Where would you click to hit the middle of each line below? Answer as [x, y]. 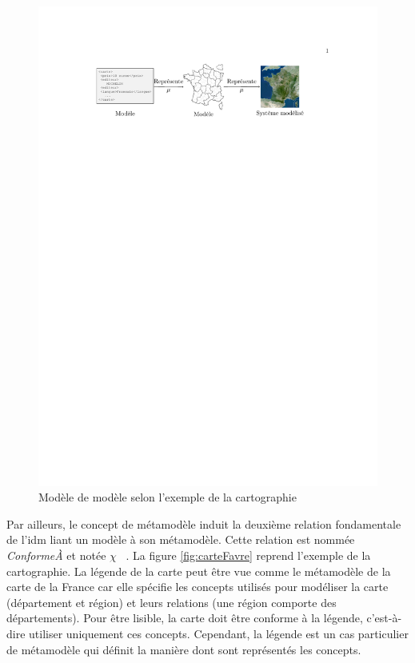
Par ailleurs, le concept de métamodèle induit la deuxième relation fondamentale [204, 523]
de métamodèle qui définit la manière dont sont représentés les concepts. [184, 649]
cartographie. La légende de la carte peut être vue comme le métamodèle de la [199, 571]
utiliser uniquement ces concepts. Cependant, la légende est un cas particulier [219, 634]
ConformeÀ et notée [56, 555]
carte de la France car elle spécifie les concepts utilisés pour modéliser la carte [198, 587]
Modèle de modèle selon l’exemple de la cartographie [168, 497]
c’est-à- [384, 618]
